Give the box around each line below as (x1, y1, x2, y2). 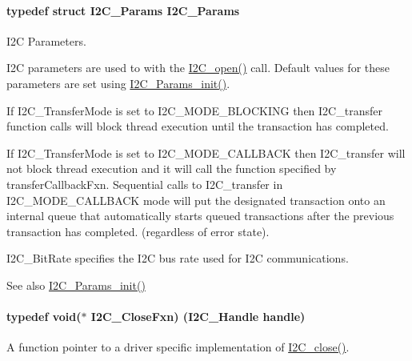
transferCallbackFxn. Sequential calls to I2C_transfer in (6, 175, 283, 192)
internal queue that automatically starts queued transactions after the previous (6, 207, 394, 224)
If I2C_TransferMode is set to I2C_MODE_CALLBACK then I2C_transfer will (6, 144, 406, 161)
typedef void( (6, 308, 82, 325)
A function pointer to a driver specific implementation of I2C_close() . (6, 339, 350, 355)
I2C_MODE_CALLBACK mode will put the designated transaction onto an (6, 191, 386, 208)
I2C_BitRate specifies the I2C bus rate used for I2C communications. (6, 250, 349, 267)
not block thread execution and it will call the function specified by (6, 160, 337, 177)
